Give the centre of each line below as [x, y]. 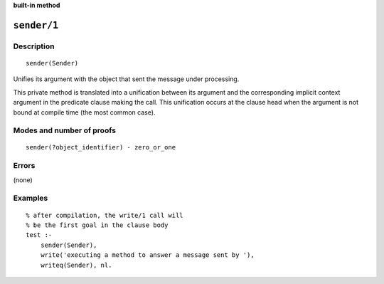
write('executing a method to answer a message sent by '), [148, 255]
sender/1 [36, 25]
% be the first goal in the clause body [97, 225]
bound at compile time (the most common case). [84, 112]
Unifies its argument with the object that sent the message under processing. [126, 79]
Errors [24, 166]
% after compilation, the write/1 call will [105, 215]
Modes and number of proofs [65, 130]
